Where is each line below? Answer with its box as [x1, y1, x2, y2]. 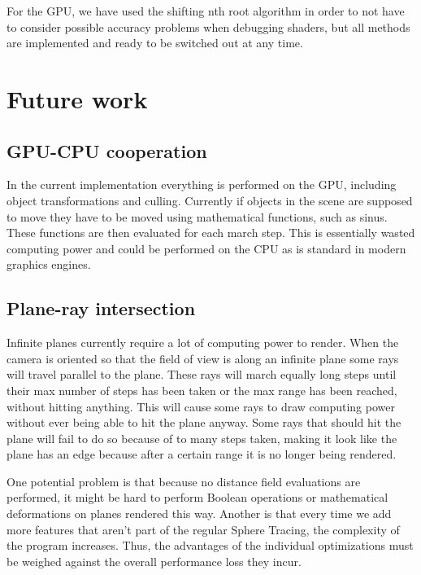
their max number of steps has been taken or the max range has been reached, [7, 381, 397, 398]
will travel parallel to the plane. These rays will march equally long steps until [7, 366, 397, 383]
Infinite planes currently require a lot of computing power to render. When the [7, 334, 399, 351]
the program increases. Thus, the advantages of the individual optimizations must [7, 537, 414, 554]
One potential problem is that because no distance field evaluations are [7, 472, 361, 489]
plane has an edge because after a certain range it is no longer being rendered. [7, 446, 397, 463]
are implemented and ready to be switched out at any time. [7, 34, 303, 51]
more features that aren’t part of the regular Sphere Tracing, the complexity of [7, 520, 400, 538]
